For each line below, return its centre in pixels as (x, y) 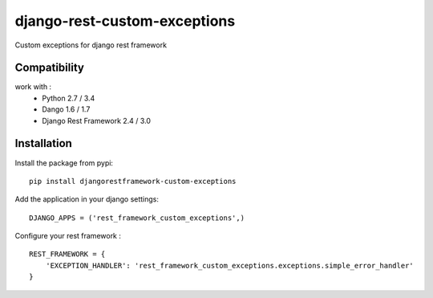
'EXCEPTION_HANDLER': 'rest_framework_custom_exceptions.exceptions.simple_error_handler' (230, 265)
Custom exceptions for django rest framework (91, 45)
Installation (43, 143)
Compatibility (49, 68)
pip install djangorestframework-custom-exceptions (133, 181)
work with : (33, 87)
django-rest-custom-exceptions (125, 21)
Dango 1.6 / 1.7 (66, 109)
